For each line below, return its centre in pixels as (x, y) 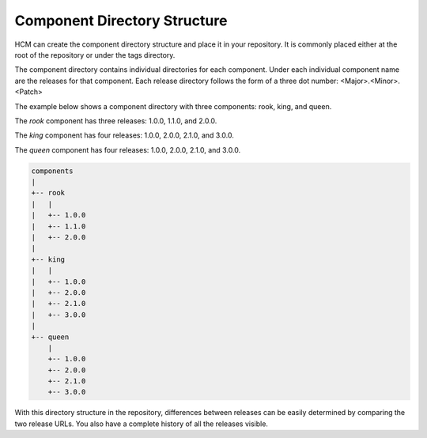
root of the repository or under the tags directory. (95, 55)
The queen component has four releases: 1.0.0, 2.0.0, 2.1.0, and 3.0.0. (128, 149)
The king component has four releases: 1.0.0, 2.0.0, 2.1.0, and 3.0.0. (125, 135)
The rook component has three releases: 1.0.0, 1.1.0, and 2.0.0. (116, 121)
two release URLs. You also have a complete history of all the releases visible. (142, 424)
